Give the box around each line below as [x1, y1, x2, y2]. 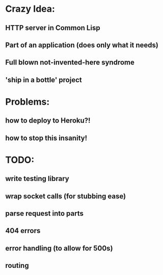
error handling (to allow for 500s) [5, 244, 113, 253]
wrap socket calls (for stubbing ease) [5, 192, 126, 200]
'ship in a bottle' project [5, 75, 83, 84]
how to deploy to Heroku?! [5, 116, 91, 125]
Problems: [5, 96, 50, 107]
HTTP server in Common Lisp [5, 24, 100, 32]
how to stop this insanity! [5, 133, 88, 142]
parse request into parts [5, 209, 84, 218]
